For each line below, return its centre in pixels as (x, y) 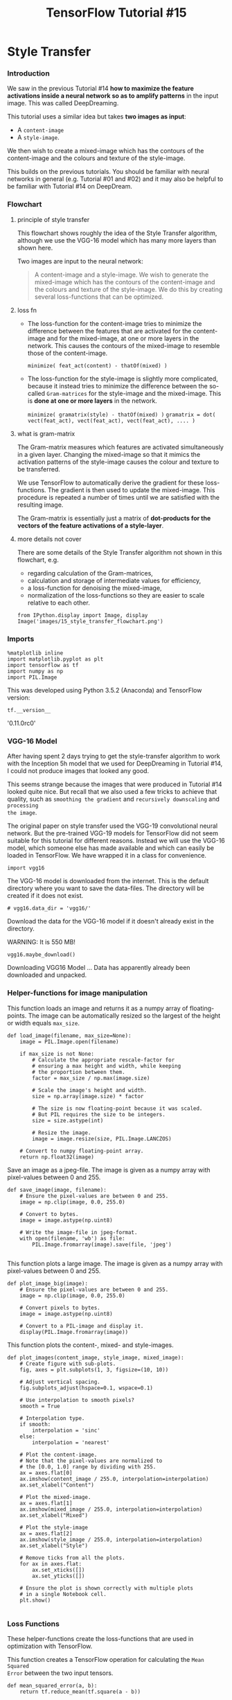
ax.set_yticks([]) (59, 1576)
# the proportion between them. (79, 1072)
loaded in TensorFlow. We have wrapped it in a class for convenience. (107, 856)
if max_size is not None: (57, 1054)
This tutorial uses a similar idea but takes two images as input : (97, 116)
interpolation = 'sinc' (66, 1430)
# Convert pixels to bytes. (60, 1308)
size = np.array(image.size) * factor (88, 1096)
